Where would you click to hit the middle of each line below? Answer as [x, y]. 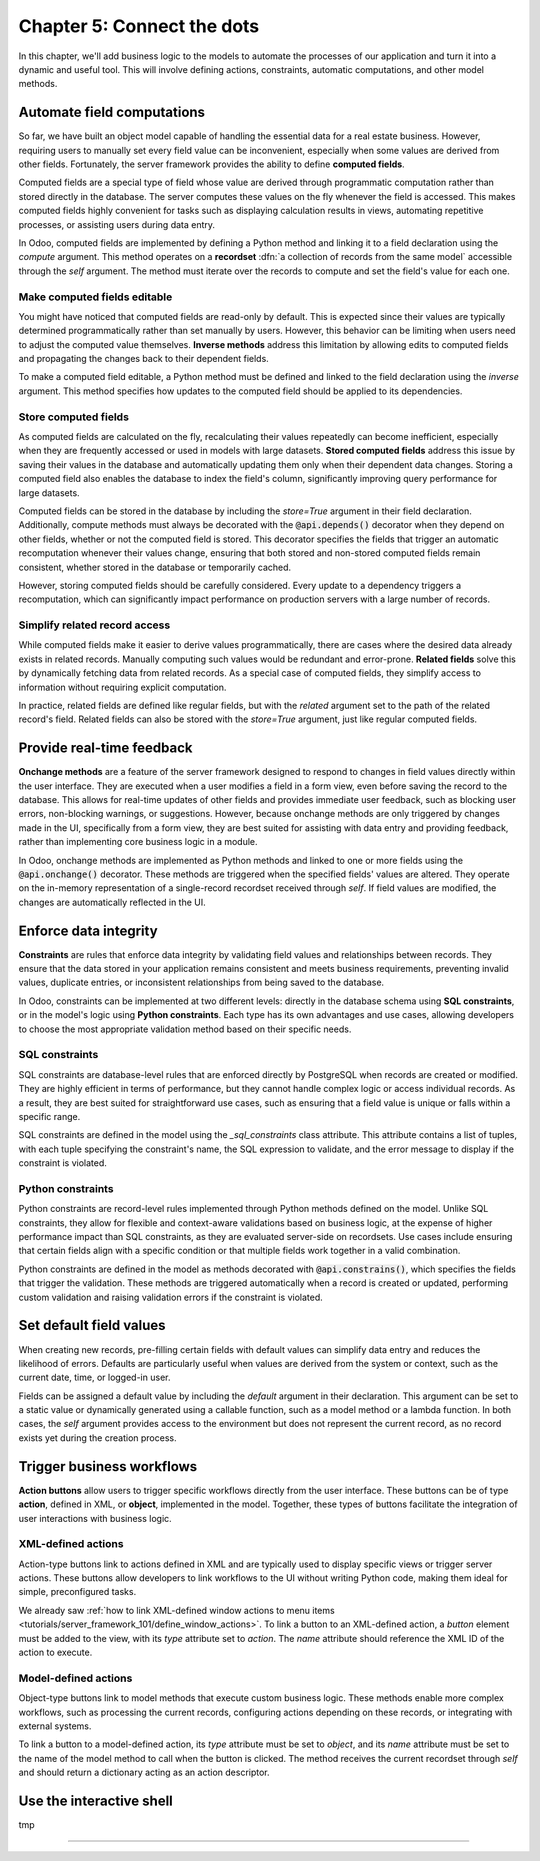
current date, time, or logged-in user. [94, 1377]
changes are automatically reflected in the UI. [112, 902]
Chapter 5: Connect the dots [139, 26]
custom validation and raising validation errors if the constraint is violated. [171, 1297]
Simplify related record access [94, 625]
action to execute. [55, 1652]
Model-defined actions [75, 1678]
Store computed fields [74, 417]
